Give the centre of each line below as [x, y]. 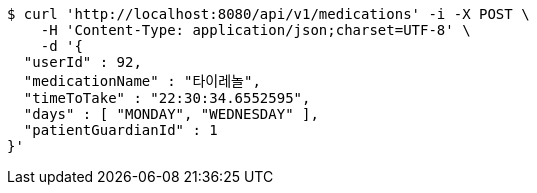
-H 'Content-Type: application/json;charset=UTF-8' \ [255, 30]
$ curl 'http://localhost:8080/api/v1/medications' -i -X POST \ [268, 14]
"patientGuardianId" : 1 [120, 130]
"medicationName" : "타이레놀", [142, 81]
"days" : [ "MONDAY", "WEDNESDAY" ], [171, 114]
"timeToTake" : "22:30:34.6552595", [167, 98]
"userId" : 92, [82, 62]
